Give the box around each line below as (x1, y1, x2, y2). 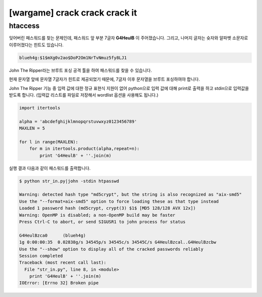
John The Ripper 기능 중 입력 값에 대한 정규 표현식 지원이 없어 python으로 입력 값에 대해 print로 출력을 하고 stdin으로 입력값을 (9, 85, 249, 91)
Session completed (19, 253, 63, 259)
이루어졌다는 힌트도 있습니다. (9, 42, 64, 48)
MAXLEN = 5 (19, 125, 45, 131)
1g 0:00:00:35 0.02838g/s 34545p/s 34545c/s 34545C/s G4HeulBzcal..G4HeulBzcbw (19, 240, 216, 245)
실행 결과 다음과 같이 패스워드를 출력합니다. (9, 165, 91, 171)
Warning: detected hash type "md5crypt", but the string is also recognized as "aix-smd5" (19, 192, 242, 197)
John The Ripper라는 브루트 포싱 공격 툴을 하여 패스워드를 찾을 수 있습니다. (9, 67, 152, 73)
